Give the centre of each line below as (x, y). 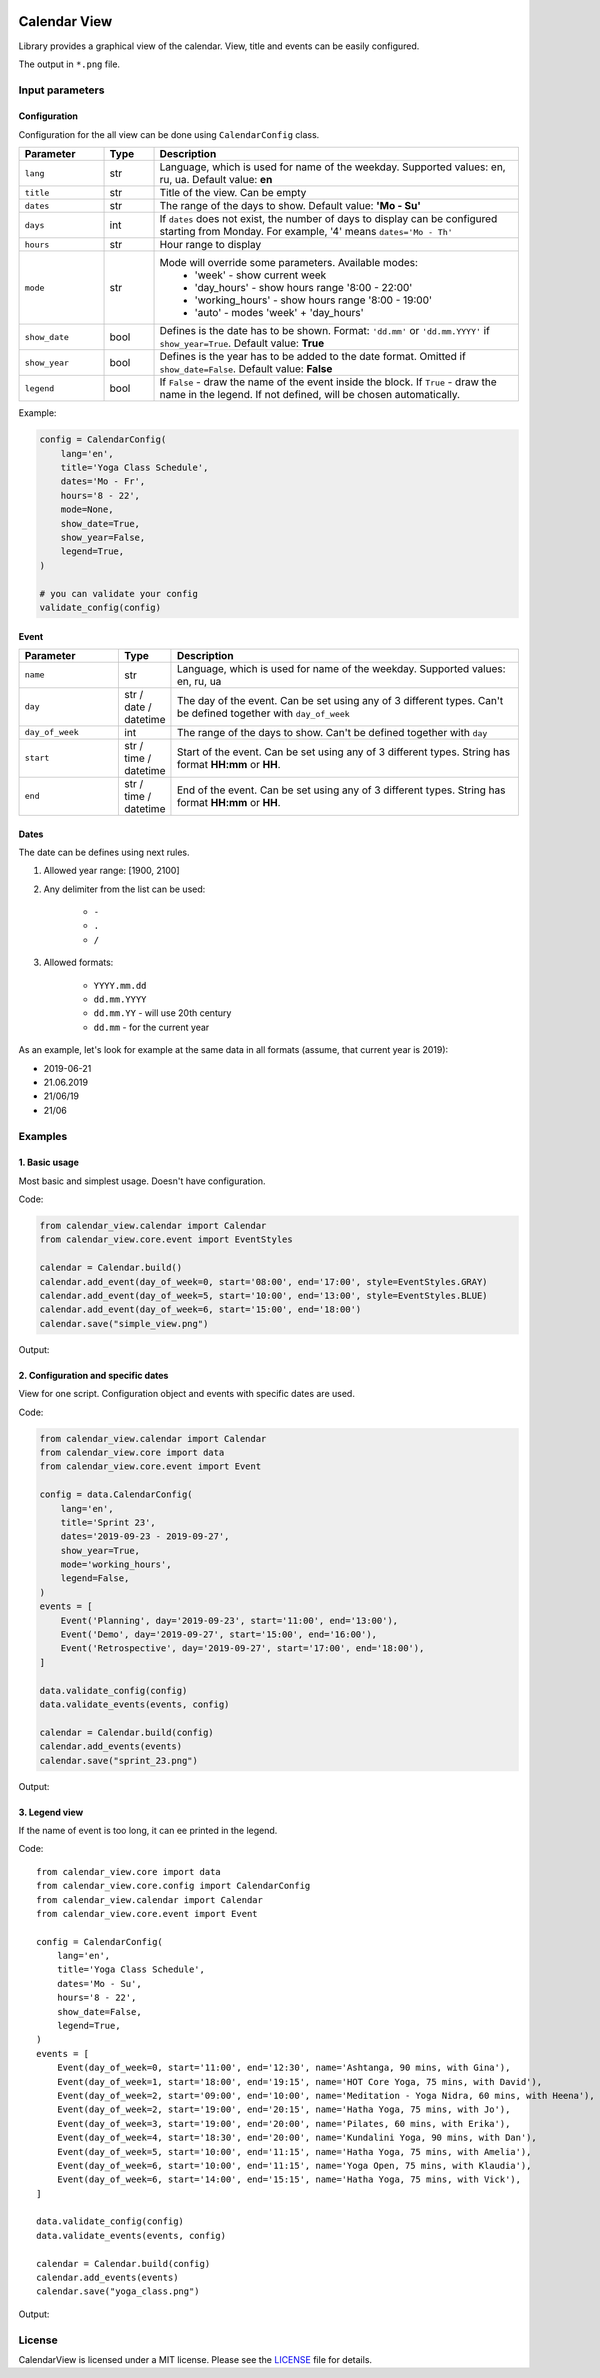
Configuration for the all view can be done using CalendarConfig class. (169, 134)
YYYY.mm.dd (120, 985)
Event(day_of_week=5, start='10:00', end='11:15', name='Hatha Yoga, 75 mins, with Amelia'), (294, 2151)
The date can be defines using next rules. (104, 852)
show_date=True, (100, 523)
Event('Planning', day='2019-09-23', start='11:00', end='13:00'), (229, 1620)
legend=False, (95, 1578)
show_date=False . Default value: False (246, 369)
